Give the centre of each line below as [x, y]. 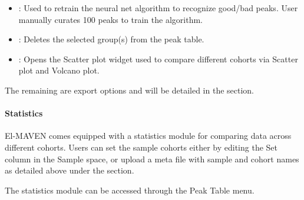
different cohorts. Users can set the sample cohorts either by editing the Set [141, 147]
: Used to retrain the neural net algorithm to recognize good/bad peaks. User [158, 8]
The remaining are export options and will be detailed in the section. [130, 90]
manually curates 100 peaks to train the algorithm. [110, 19]
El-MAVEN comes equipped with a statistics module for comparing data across [148, 136]
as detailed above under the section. [70, 170]
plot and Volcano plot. [59, 70]
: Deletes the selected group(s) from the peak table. [111, 39]
